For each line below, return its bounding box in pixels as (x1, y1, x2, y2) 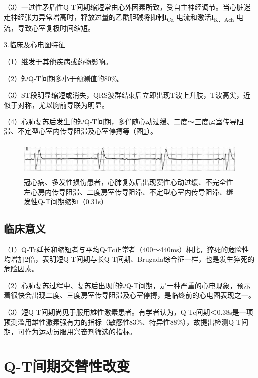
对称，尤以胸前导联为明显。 (17, 99, 109, 110)
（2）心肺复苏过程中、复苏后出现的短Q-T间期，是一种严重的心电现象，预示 (4, 280, 251, 290)
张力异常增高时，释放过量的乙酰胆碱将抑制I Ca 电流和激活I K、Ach (24, 11, 234, 23)
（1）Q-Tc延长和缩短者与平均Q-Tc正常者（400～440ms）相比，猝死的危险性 (4, 244, 249, 254)
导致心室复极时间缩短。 (17, 22, 95, 33)
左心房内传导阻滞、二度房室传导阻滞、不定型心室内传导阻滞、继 (24, 186, 233, 197)
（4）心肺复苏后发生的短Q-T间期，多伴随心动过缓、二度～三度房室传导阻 (4, 116, 244, 126)
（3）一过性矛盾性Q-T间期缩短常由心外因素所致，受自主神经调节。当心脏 (4, 2, 244, 12)
